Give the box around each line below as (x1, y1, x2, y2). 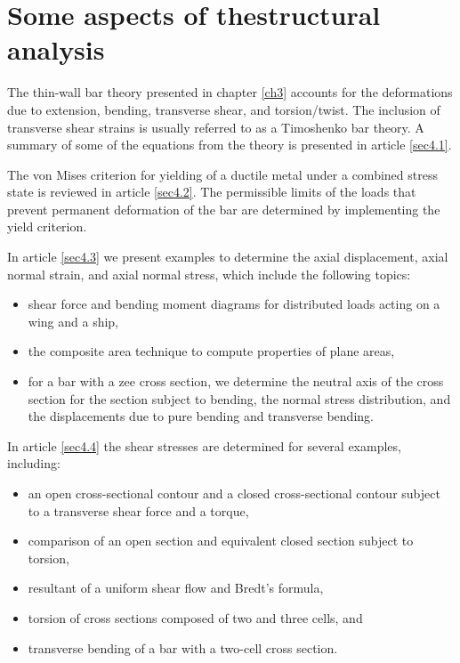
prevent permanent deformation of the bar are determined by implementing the (7, 199, 440, 218)
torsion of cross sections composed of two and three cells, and (28, 608, 363, 627)
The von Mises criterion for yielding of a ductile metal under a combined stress (7, 165, 438, 183)
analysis (7, 31, 105, 68)
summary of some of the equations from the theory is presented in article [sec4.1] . (7, 135, 452, 154)
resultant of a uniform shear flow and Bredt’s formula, (28, 578, 324, 597)
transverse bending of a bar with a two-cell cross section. (28, 638, 338, 657)
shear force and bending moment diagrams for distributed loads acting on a (28, 295, 440, 313)
